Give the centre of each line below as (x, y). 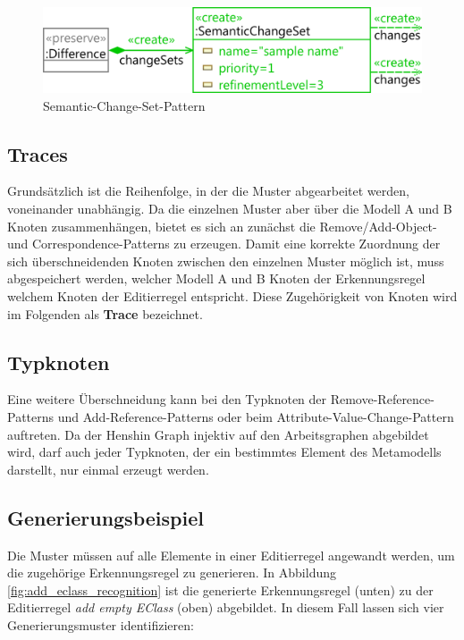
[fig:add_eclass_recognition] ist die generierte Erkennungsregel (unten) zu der (220, 589)
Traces (38, 153)
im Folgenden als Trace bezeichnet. (105, 313)
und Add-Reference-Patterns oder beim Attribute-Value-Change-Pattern (256, 417)
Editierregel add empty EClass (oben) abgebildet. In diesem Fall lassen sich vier (226, 607)
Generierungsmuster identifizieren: (101, 624)
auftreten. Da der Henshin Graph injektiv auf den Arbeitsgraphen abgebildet (218, 434)
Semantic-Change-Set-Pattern (124, 105)
